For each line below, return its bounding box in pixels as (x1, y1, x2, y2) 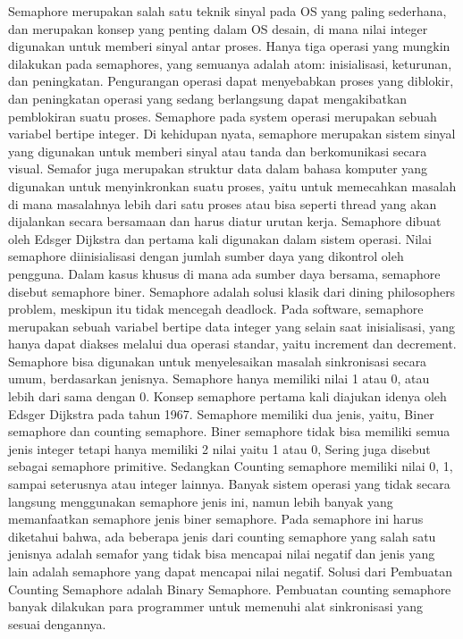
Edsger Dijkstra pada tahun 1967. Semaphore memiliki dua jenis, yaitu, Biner (8, 404, 434, 423)
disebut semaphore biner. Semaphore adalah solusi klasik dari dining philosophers (8, 282, 456, 300)
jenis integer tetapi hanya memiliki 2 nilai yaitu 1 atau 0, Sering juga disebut (8, 439, 431, 458)
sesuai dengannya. (8, 614, 106, 633)
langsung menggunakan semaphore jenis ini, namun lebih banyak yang (8, 492, 393, 510)
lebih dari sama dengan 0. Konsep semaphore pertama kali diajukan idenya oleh (8, 387, 447, 406)
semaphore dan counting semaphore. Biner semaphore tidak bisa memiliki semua (8, 422, 450, 441)
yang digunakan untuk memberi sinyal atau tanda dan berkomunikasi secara (8, 141, 427, 160)
